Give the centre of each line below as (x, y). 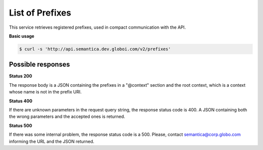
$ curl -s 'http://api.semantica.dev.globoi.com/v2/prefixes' (95, 49)
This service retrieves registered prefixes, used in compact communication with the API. (97, 27)
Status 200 (21, 76)
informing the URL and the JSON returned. (52, 141)
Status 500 (21, 125)
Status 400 (21, 101)
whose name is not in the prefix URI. (45, 92)
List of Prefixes (40, 13)
